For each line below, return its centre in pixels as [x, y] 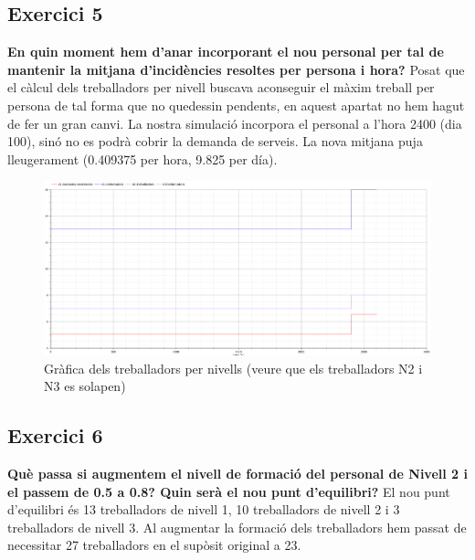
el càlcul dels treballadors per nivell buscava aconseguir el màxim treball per [221, 87]
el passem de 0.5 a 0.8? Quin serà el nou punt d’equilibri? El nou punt [229, 491]
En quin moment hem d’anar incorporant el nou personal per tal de [226, 52]
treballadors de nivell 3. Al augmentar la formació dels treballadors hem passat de [237, 527]
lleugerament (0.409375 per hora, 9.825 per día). [142, 158]
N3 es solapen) [85, 386]
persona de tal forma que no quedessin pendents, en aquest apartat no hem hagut [236, 105]
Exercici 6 [55, 435]
